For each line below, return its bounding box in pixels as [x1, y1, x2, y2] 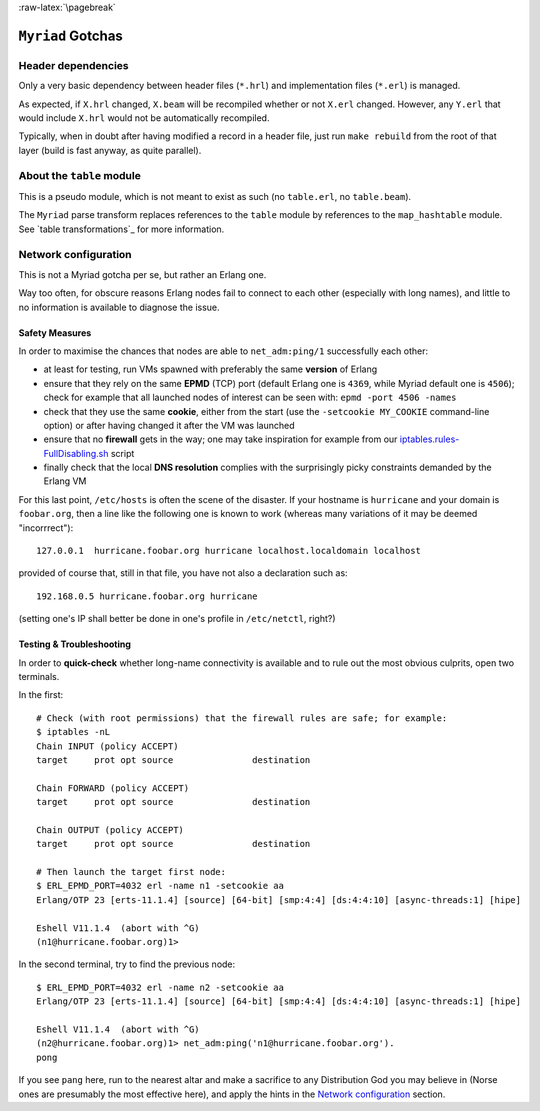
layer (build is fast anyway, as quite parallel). [18, 144, 202, 156]
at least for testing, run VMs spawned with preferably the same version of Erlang [43, 363, 378, 375]
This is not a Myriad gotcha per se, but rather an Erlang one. [18, 268, 267, 280]
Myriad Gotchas [18, 27, 124, 44]
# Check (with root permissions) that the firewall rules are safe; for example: [36, 712, 448, 724]
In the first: [18, 689, 64, 701]
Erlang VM [43, 475, 87, 487]
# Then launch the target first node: [36, 866, 227, 878]
